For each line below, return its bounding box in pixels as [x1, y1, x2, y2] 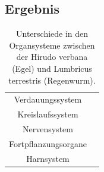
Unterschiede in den [16, 27, 89, 40]
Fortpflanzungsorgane [9, 137, 87, 149]
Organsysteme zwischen [9, 39, 95, 51]
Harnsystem [26, 152, 70, 164]
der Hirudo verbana [16, 50, 88, 63]
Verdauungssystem [14, 93, 82, 106]
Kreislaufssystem [17, 108, 78, 120]
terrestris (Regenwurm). [8, 74, 96, 86]
